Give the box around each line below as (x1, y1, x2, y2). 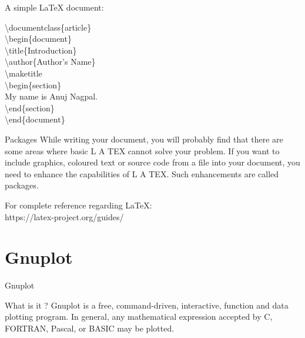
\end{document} (5, 113, 65, 125)
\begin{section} (5, 78, 62, 91)
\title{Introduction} (5, 44, 77, 56)
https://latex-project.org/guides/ (5, 210, 124, 223)
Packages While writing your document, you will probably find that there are (5, 132, 283, 145)
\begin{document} (5, 32, 72, 45)
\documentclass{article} (5, 21, 92, 33)
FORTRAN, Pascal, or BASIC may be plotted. (5, 322, 175, 334)
